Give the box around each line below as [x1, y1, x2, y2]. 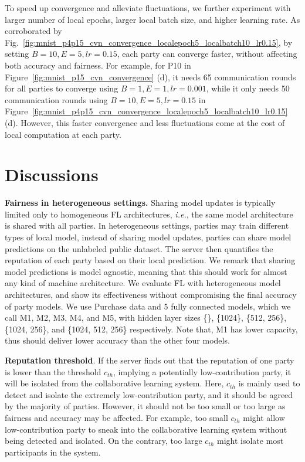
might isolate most [216, 434, 284, 447]
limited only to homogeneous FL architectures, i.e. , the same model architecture [5, 208, 293, 220]
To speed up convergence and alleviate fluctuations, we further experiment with [5, 2, 291, 13]
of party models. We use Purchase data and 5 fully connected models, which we [5, 300, 291, 312]
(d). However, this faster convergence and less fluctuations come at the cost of [5, 116, 285, 128]
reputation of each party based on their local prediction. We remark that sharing [5, 254, 296, 266]
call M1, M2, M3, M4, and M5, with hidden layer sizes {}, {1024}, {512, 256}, [5, 311, 287, 324]
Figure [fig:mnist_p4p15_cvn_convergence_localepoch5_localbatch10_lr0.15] [5, 105, 288, 117]
